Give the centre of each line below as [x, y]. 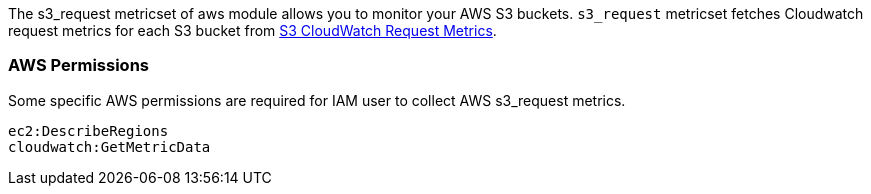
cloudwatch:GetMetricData [109, 146]
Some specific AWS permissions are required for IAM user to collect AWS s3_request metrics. [317, 100]
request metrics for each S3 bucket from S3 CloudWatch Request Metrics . [252, 30]
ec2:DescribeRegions [88, 130]
